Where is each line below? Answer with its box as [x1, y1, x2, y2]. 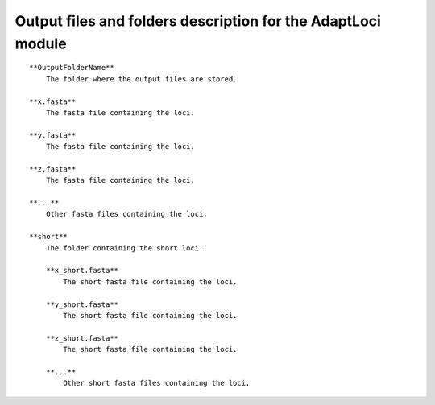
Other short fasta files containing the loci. [63, 378, 251, 388]
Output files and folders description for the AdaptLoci [14, 12, 382, 30]
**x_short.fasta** [45, 266, 119, 275]
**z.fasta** [29, 164, 77, 173]
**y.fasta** [29, 130, 77, 140]
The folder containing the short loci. [45, 243, 204, 253]
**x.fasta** [29, 97, 77, 106]
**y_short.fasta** [45, 300, 119, 309]
